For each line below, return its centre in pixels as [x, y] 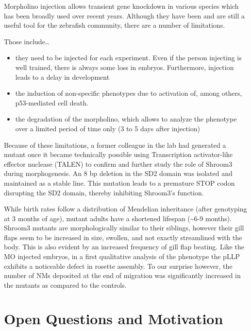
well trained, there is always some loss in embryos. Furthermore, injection [125, 67]
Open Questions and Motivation [114, 318]
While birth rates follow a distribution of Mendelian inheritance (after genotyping [125, 209]
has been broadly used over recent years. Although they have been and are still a [124, 15]
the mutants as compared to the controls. [65, 285]
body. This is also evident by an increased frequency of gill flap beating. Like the [124, 247]
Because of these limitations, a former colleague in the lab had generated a [115, 145]
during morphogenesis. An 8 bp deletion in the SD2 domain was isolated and [118, 173]
